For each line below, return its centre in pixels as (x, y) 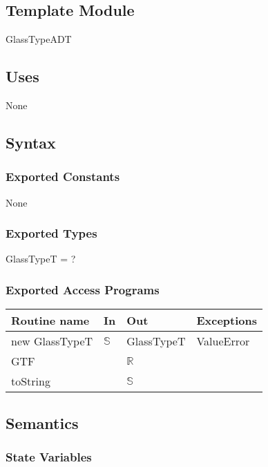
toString (31, 381)
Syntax (31, 142)
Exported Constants (63, 177)
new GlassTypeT (52, 341)
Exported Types (51, 233)
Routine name (50, 321)
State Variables (49, 456)
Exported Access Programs (83, 289)
